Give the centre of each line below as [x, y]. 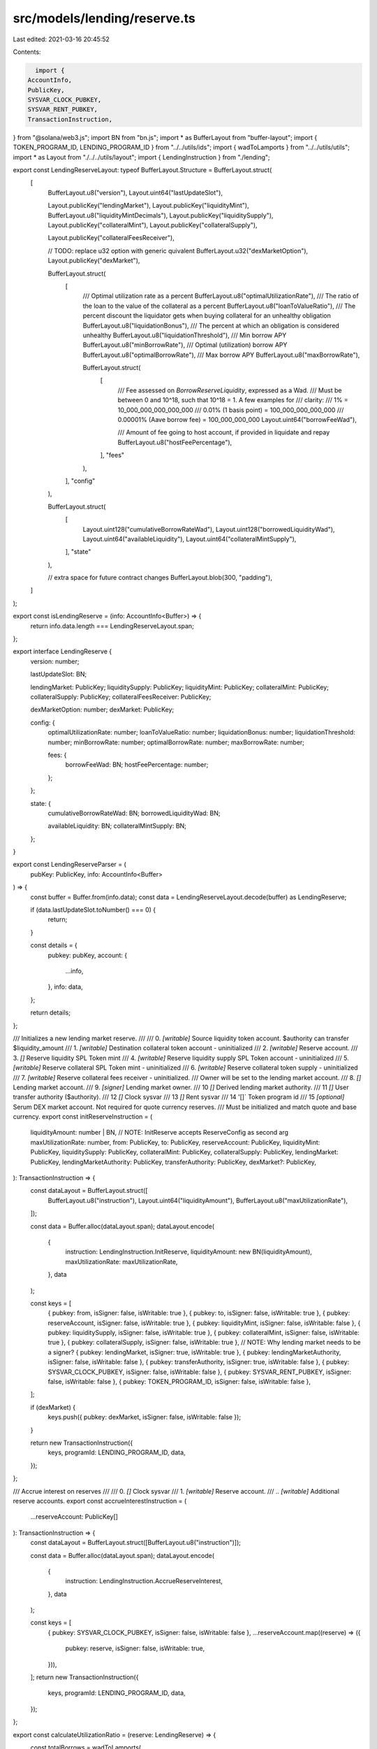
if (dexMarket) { [53, 1407]
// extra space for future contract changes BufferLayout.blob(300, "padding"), [160, 578]
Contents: [27, 52]
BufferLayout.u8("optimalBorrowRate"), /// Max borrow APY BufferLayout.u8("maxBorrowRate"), [221, 355]
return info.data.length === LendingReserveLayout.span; [112, 625]
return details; [51, 1013]
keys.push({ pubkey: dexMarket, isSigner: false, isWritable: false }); [144, 1417]
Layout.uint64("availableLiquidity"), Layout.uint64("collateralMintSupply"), [190, 539]
